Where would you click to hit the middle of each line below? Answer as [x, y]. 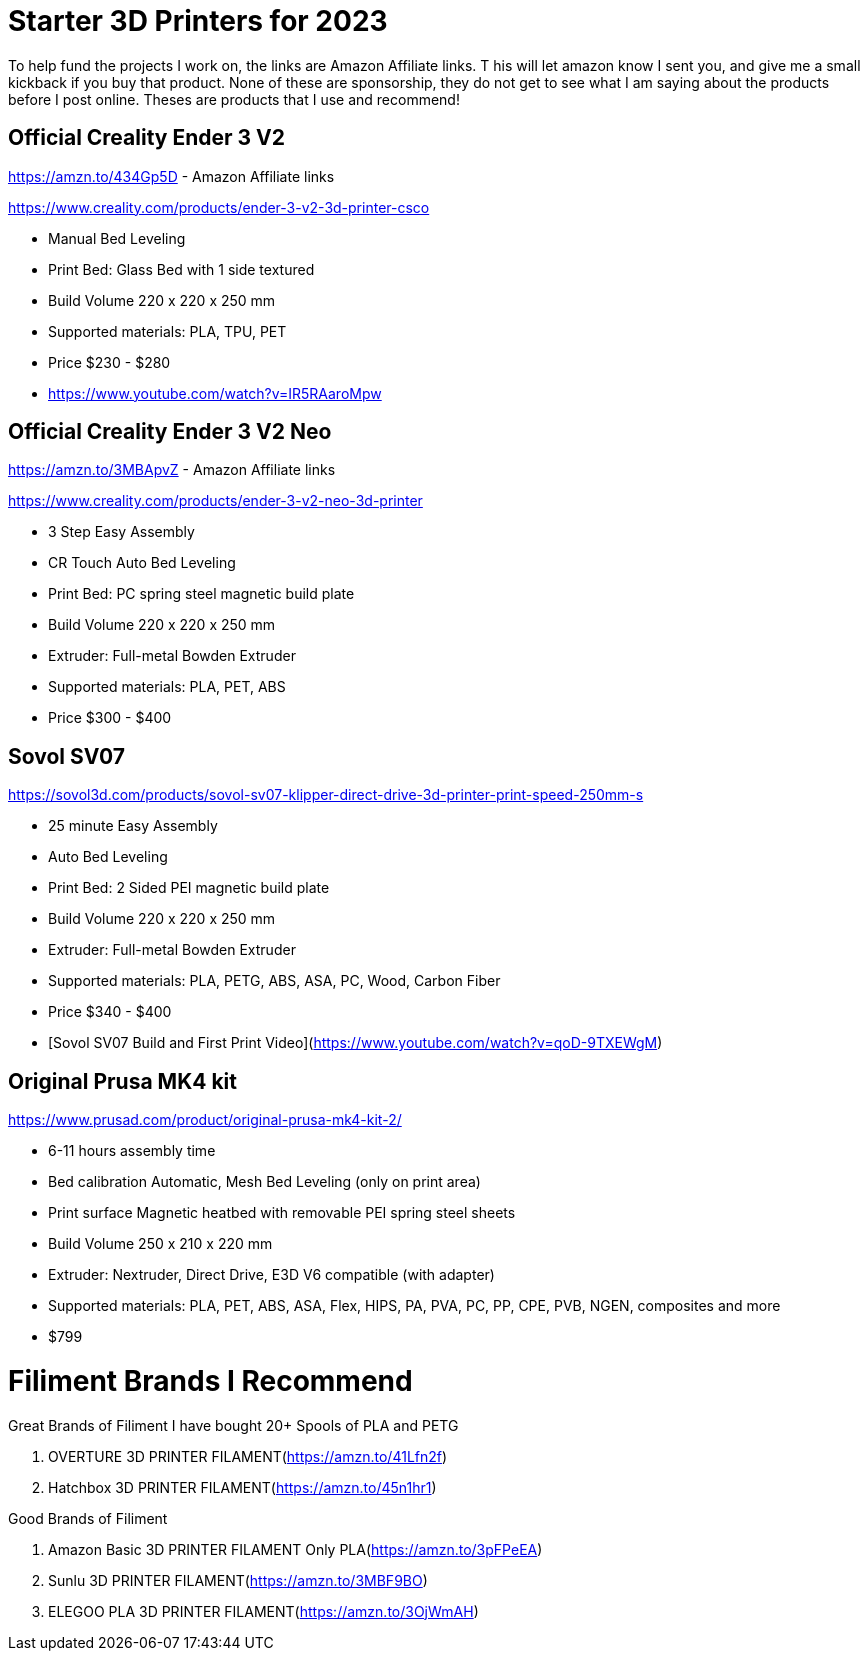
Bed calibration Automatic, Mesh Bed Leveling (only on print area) [264, 1182]
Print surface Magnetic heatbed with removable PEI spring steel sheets [282, 1213]
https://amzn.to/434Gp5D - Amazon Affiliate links [171, 176]
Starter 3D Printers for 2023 [198, 21]
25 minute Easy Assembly [133, 826]
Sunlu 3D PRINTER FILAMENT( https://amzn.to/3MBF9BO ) [238, 1580]
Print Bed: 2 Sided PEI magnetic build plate [189, 888]
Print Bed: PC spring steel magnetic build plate [201, 594]
